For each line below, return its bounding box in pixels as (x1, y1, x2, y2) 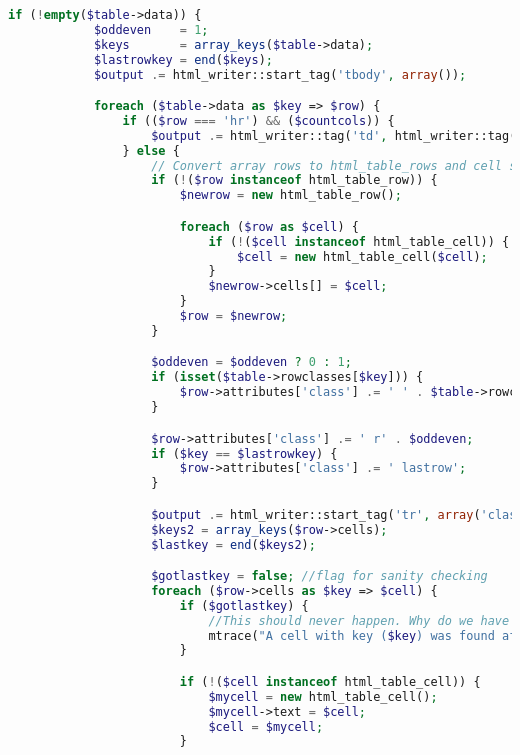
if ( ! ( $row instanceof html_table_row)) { (151, 173, 438, 188)
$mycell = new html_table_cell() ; (208, 689, 438, 704)
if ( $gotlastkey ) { (179, 598, 309, 613)
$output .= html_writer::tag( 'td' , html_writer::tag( (151, 128, 517, 143)
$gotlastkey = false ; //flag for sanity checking (151, 569, 488, 584)
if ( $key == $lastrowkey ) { (151, 446, 338, 461)
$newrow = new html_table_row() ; (179, 188, 402, 203)
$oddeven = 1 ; (93, 22, 209, 37)
